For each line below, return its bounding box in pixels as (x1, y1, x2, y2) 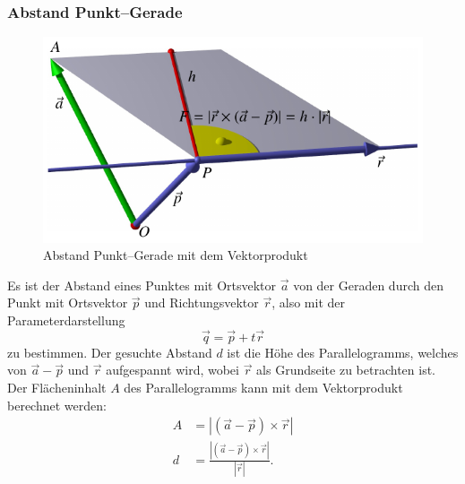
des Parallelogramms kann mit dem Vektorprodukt (124, 378, 403, 397)
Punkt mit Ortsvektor (7, 293, 128, 312)
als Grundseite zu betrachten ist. (256, 360, 435, 379)
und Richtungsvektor (144, 293, 259, 312)
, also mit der (271, 293, 345, 312)
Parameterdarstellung (7, 311, 125, 330)
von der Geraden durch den (293, 275, 443, 294)
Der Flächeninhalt (7, 378, 107, 397)
